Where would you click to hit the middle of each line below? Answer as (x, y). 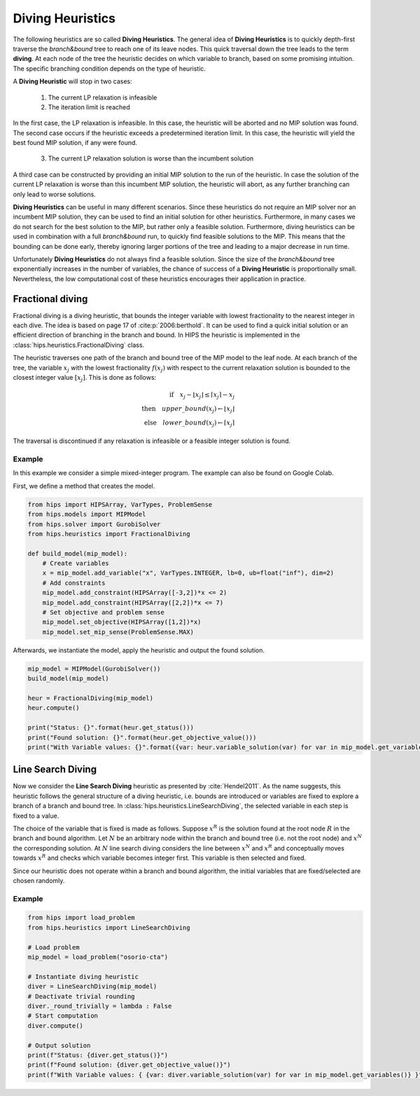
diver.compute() (56, 1026)
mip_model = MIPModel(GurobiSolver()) (94, 669)
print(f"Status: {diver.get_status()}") (98, 1055)
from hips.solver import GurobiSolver (94, 524)
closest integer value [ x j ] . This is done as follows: (85, 378)
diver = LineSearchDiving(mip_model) (92, 987)
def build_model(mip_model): (78, 553)
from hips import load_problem (82, 918)
